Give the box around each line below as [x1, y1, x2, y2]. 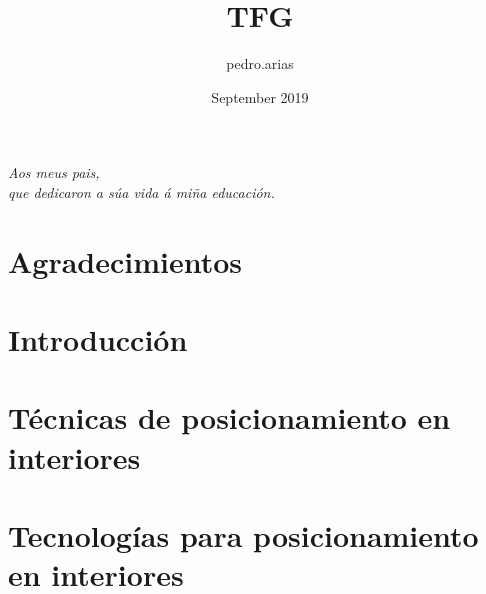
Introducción [8, 319, 188, 360]
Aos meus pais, [8, 162, 100, 183]
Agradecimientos [8, 240, 243, 281]
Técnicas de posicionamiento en [8, 397, 451, 438]
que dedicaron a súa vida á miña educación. [8, 181, 275, 202]
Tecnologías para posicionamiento [8, 515, 479, 555]
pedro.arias [226, 53, 294, 74]
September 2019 [211, 86, 309, 107]
